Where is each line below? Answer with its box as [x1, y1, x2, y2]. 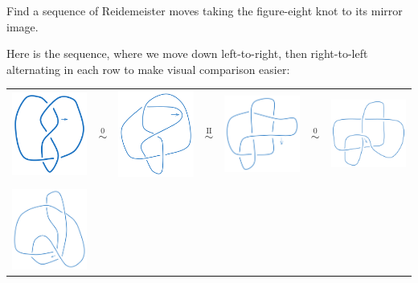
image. [6, 18, 39, 35]
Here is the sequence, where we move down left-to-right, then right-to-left [6, 45, 368, 62]
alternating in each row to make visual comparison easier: [6, 60, 290, 77]
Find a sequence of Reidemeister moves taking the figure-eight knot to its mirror [6, 2, 403, 18]
